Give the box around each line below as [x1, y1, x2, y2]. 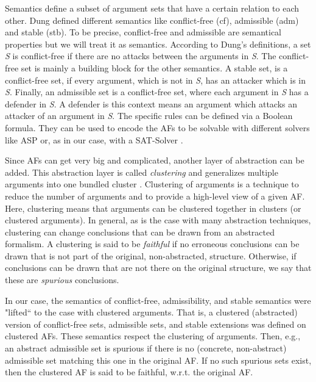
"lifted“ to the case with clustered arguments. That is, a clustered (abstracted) [5, 306, 298, 319]
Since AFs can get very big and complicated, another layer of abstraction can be [5, 154, 304, 167]
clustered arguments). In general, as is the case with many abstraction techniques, [5, 214, 311, 226]
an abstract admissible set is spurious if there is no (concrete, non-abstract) [5, 342, 287, 355]
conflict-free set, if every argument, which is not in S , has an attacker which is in [5, 73, 306, 86]
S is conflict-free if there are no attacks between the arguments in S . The [5, 49, 276, 62]
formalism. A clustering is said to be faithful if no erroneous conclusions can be [5, 237, 300, 250]
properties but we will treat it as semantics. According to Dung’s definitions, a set [5, 37, 311, 50]
